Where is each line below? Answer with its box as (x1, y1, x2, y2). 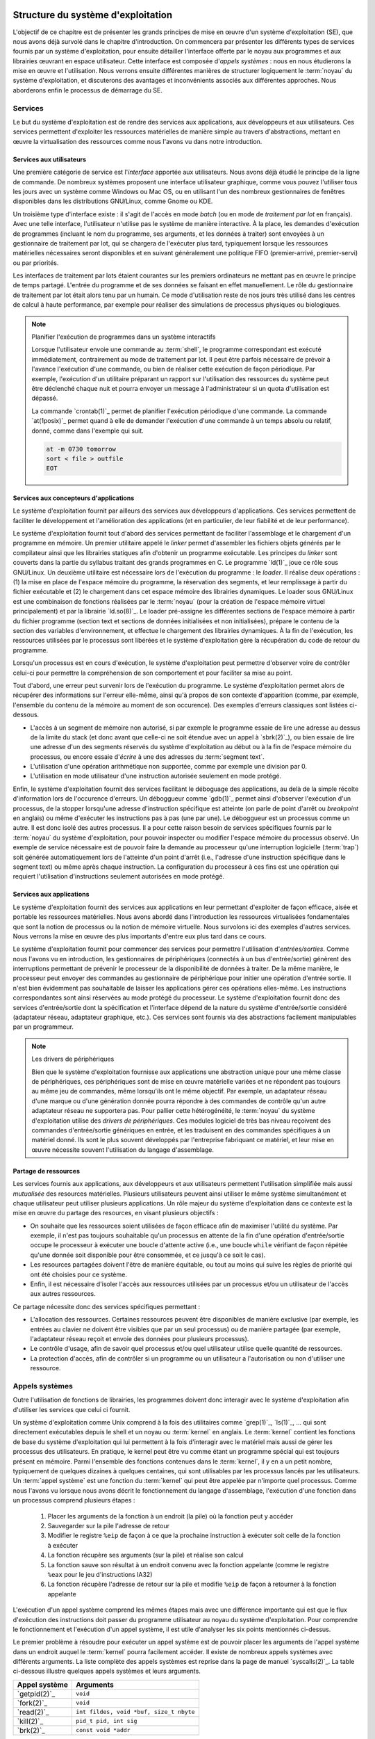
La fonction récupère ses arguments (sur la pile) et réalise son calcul (47, 1551, 244, 1560)
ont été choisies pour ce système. (30, 1270, 128, 1279)
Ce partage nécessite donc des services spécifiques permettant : (12, 1302, 201, 1311)
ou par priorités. (12, 258, 59, 267)
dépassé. (31, 394, 58, 403)
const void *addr (75, 1726, 131, 1734)
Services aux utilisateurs (12, 155, 87, 163)
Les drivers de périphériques (31, 1055, 115, 1064)
